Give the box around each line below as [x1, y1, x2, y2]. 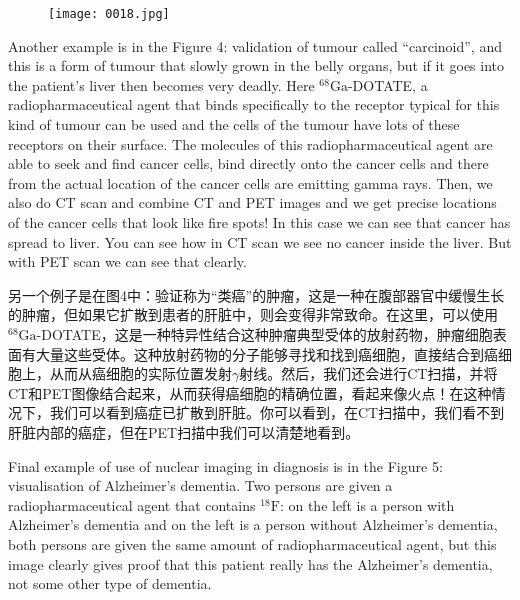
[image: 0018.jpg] [48, 7, 170, 21]
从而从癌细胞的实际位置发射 [49, 363, 232, 384]
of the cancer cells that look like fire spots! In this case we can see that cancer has [8, 212, 511, 232]
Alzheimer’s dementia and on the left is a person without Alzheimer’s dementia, [8, 514, 498, 535]
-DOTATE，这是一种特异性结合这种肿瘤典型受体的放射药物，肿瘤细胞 [36, 323, 493, 344]
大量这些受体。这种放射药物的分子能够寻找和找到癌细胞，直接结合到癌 [35, 343, 498, 364]
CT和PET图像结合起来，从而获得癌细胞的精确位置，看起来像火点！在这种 [8, 382, 492, 403]
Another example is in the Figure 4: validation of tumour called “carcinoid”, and [8, 35, 502, 56]
